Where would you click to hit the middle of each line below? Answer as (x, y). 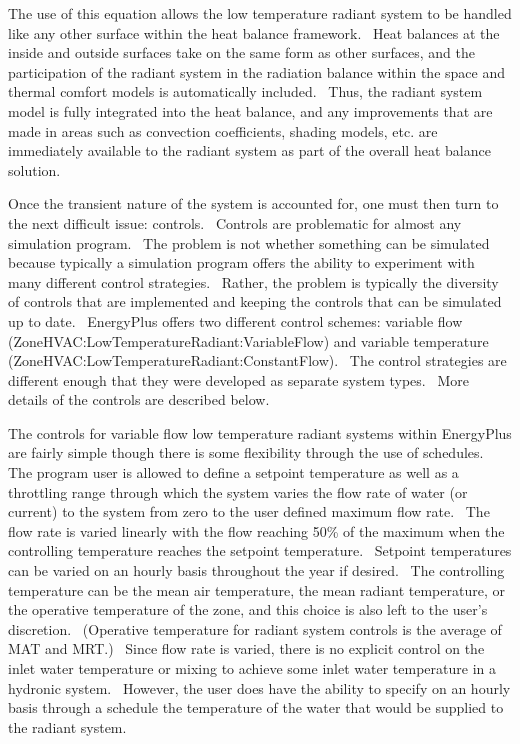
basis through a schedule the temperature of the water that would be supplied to (256, 707)
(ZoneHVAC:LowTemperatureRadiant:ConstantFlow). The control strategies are (257, 360)
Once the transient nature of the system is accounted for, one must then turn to (253, 203)
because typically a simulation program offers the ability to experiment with (241, 262)
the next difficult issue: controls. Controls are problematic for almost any (235, 222)
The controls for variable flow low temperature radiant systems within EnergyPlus (260, 432)
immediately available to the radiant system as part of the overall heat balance (249, 150)
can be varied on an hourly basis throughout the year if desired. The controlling (256, 570)
